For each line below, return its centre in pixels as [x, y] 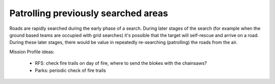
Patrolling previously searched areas [89, 13]
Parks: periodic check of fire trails [71, 70]
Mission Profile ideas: [32, 52]
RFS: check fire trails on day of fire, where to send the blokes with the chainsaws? [121, 63]
